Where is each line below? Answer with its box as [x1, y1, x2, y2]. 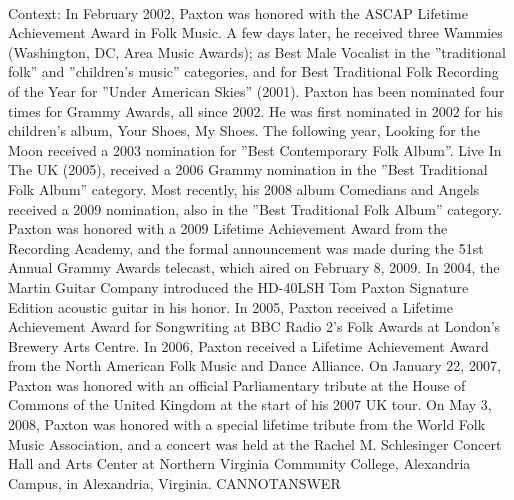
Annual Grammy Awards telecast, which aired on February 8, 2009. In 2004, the [8, 257, 500, 278]
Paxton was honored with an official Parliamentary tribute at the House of [8, 374, 466, 395]
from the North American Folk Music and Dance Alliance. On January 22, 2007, [8, 355, 501, 376]
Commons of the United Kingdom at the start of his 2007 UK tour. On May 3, [8, 394, 492, 415]
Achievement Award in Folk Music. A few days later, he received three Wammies [8, 22, 503, 43]
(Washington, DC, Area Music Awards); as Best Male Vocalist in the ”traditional [8, 41, 506, 62]
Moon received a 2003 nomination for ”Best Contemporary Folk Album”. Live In [8, 139, 502, 160]
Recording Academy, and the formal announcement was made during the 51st [8, 237, 484, 258]
